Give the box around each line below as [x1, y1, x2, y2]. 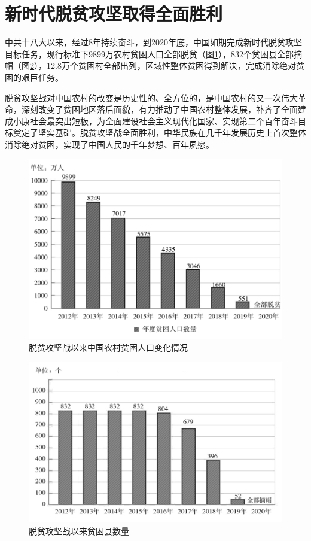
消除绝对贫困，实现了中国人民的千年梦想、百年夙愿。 [5, 138, 214, 150]
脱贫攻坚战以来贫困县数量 [29, 524, 129, 537]
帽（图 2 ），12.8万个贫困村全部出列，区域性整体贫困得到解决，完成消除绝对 [5, 59, 296, 72]
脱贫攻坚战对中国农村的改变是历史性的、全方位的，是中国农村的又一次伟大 [5, 91, 298, 104]
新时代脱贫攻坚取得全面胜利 [5, 1, 223, 26]
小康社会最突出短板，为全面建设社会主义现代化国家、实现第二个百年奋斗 [13, 114, 298, 127]
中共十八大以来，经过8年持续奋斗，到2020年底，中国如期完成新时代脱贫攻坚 [5, 36, 302, 48]
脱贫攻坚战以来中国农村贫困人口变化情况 [29, 341, 188, 354]
